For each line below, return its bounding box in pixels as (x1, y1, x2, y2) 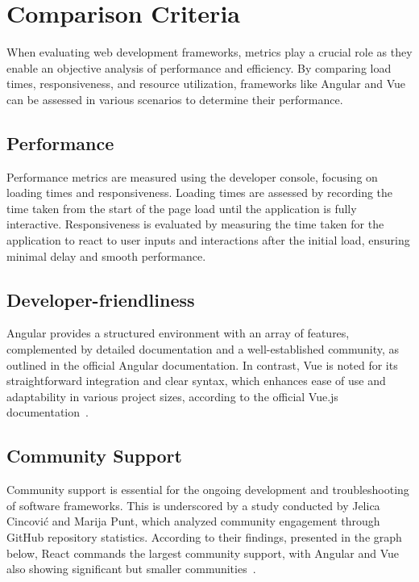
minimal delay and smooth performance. (6, 247, 206, 264)
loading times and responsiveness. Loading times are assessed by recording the (6, 184, 393, 201)
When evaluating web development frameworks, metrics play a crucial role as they (6, 44, 413, 61)
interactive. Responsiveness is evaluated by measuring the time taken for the (6, 216, 384, 232)
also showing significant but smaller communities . (6, 560, 256, 577)
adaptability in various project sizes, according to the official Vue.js (6, 387, 338, 404)
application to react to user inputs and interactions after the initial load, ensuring (6, 232, 410, 249)
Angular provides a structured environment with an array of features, (6, 324, 350, 341)
